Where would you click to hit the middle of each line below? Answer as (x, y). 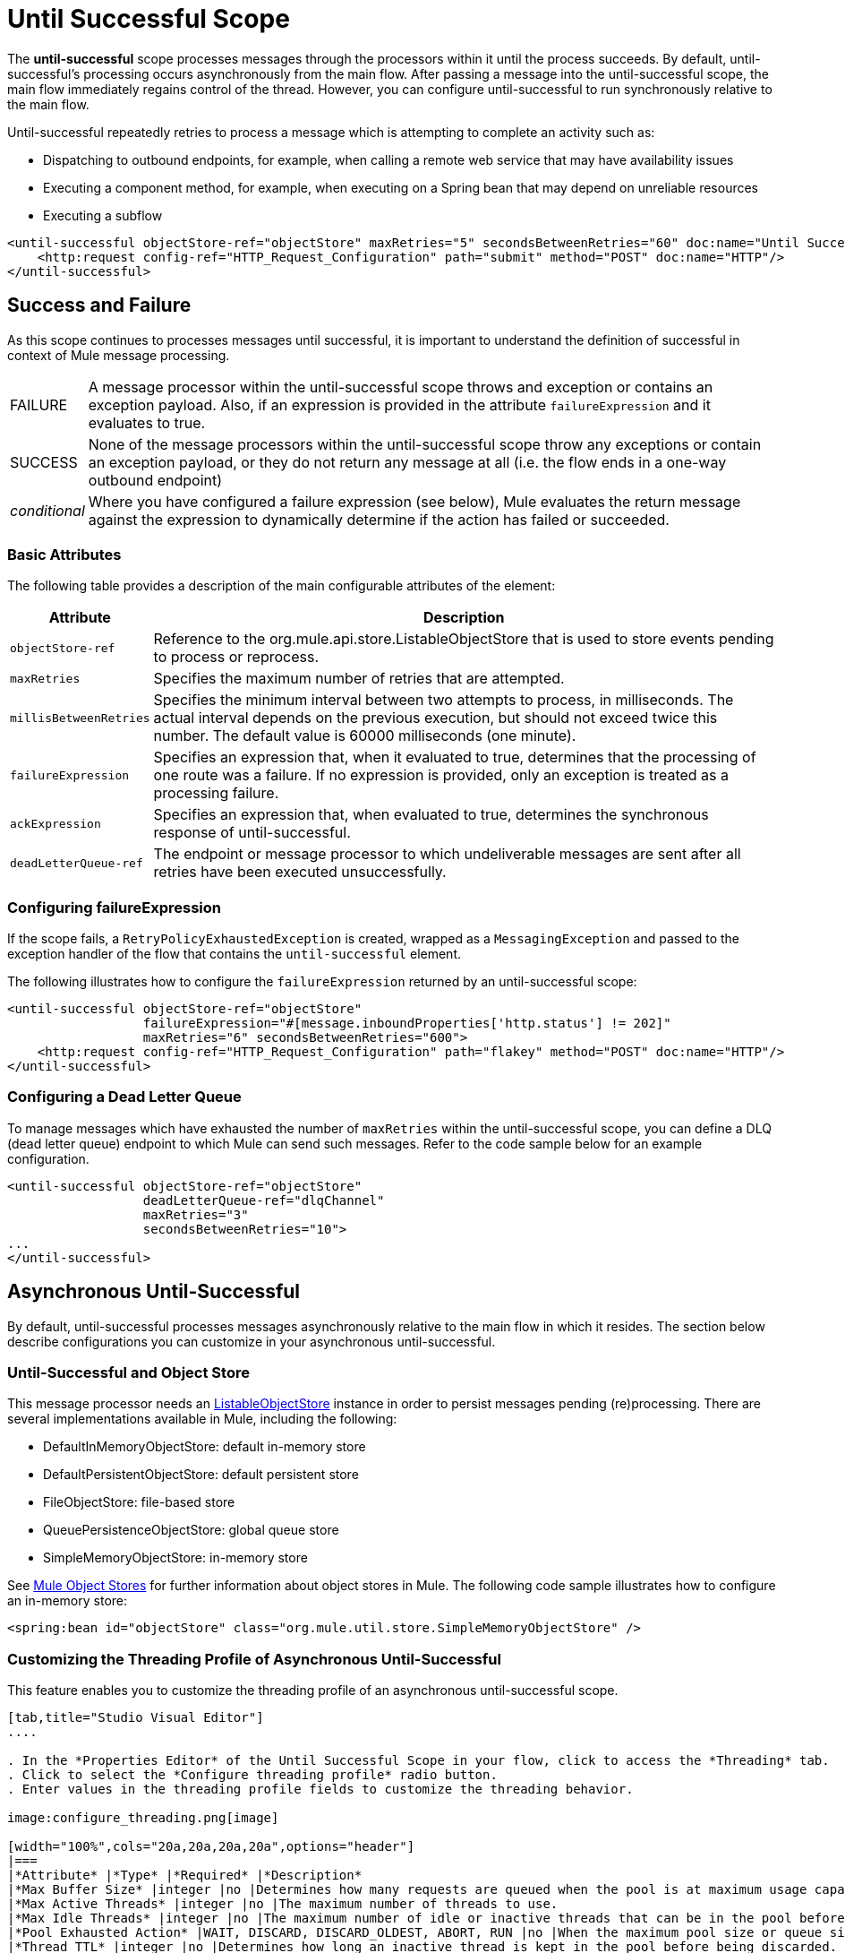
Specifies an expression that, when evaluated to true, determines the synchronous (431, 815)
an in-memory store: (68, 1601)
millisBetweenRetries (80, 718)
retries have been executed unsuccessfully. (300, 872)
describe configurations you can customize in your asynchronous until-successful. (252, 1341)
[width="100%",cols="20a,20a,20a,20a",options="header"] (211, 1847)
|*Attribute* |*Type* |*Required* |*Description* (185, 1876)
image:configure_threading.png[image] (143, 1818)
